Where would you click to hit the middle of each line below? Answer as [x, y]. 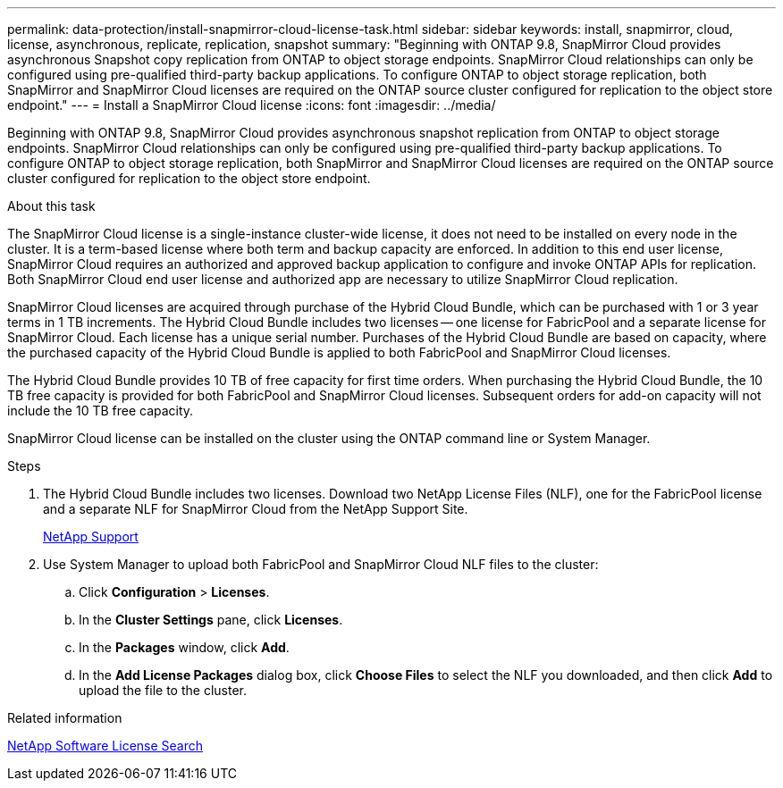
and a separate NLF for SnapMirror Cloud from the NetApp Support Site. [256, 509]
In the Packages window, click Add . [184, 647]
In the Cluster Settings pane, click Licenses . [211, 620]
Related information [65, 718]
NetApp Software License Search [105, 746]
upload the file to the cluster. [163, 690]
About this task [51, 206]
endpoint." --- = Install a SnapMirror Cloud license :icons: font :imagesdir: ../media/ [252, 105]
